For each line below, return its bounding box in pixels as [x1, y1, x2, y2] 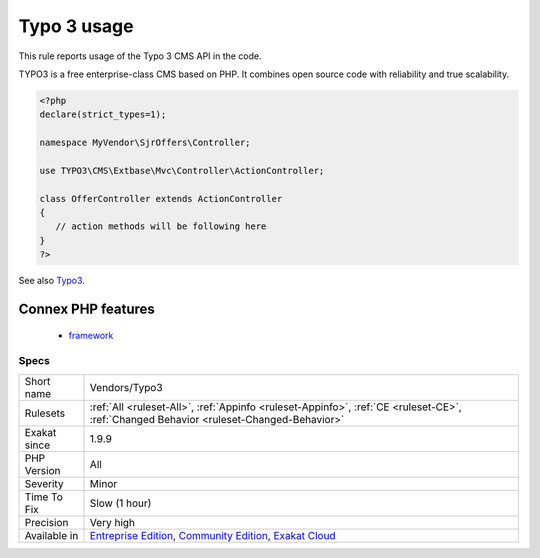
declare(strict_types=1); [39, 109, 167, 120]
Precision [24, 515, 69, 529]
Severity [24, 476, 64, 490]
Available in [24, 528, 79, 542]
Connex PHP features [18, 301, 155, 318]
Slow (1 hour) [89, 496, 152, 510]
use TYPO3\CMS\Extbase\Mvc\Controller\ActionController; [39, 165, 325, 176]
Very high [89, 515, 135, 529]
